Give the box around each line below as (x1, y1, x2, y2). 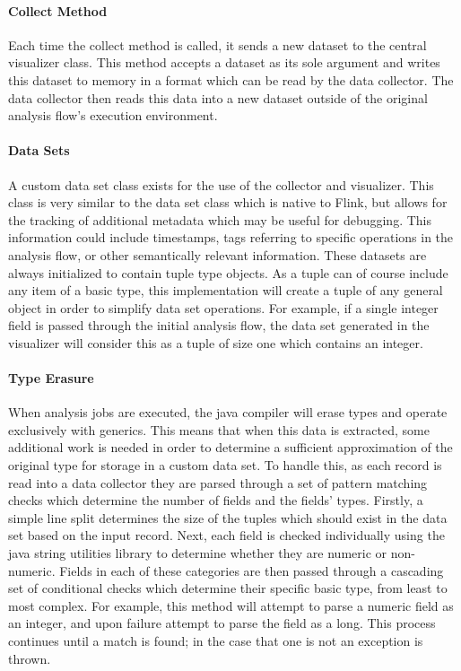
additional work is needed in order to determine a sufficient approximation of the (8, 438, 453, 457)
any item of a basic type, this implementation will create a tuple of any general (8, 281, 443, 300)
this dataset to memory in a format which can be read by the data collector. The (8, 70, 454, 89)
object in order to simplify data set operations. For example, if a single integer (8, 298, 439, 317)
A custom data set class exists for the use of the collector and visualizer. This (8, 175, 434, 194)
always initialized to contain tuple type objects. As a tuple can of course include (8, 263, 448, 282)
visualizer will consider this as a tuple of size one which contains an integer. (8, 333, 423, 352)
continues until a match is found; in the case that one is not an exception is (8, 632, 423, 650)
